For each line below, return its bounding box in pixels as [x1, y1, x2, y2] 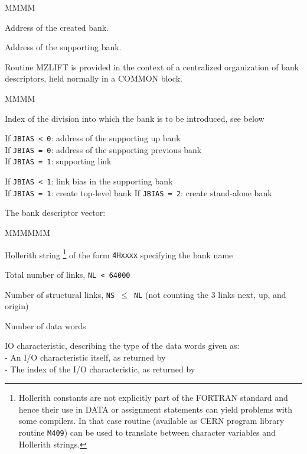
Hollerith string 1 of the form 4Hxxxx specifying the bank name [5, 247, 233, 261]
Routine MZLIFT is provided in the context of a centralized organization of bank [5, 60, 299, 73]
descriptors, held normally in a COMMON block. [5, 72, 182, 85]
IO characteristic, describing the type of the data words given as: [5, 339, 240, 352]
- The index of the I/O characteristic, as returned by [5, 362, 195, 375]
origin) [5, 300, 29, 312]
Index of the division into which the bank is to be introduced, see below [5, 112, 264, 124]
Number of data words [5, 319, 86, 332]
